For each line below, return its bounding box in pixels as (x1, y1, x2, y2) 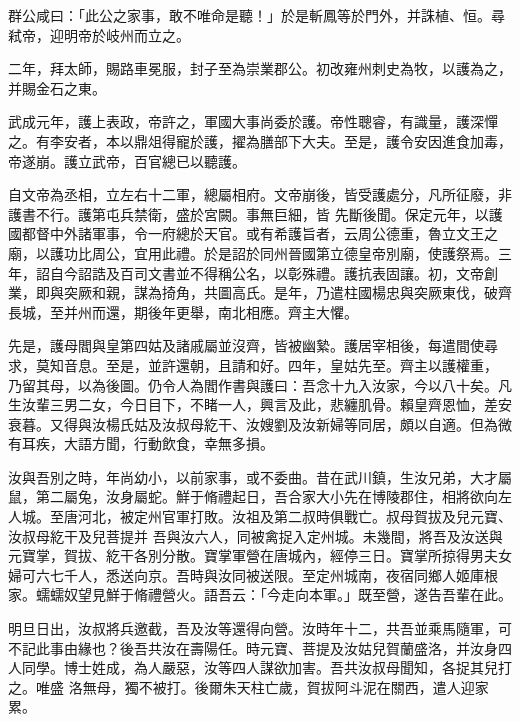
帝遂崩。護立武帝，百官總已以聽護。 (8, 150, 246, 171)
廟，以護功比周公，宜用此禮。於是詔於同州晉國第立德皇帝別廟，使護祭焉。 (8, 242, 498, 263)
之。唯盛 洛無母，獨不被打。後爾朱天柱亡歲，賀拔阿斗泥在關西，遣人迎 (8, 676, 475, 697)
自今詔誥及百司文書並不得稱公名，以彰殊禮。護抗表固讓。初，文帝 (49, 262, 484, 283)
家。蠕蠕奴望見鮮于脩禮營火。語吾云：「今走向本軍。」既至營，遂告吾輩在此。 (8, 584, 512, 605)
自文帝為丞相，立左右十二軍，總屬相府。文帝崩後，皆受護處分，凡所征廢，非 (8, 184, 512, 205)
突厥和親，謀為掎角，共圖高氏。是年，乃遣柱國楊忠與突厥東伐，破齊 (63, 282, 512, 303)
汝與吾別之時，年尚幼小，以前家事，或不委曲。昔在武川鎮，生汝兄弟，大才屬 (8, 466, 512, 487)
